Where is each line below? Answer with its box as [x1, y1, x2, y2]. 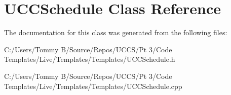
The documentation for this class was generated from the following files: [4, 27, 227, 38]
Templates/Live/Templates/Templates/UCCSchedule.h [4, 54, 175, 64]
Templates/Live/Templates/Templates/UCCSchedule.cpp [4, 80, 182, 91]
